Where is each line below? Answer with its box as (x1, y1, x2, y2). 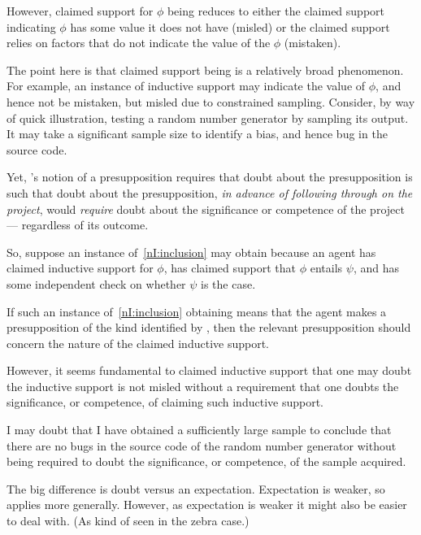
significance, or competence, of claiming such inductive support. (7, 394, 323, 411)
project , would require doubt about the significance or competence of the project (7, 200, 405, 217)
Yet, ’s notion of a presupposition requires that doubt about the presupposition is (7, 168, 413, 185)
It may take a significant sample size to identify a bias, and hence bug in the (7, 125, 388, 142)
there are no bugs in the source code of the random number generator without (7, 437, 397, 454)
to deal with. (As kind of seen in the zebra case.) (7, 512, 250, 529)
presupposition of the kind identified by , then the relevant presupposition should (7, 319, 411, 336)
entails (310, 259, 343, 276)
